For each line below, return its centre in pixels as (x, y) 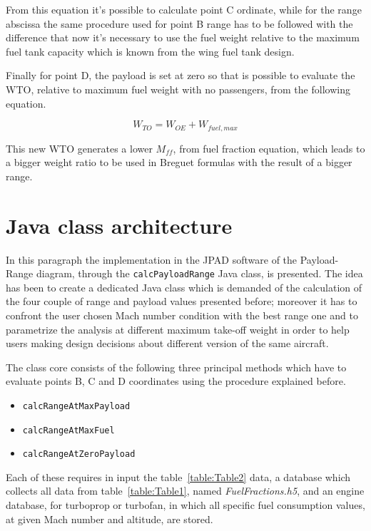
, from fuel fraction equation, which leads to (269, 148)
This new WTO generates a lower (79, 148)
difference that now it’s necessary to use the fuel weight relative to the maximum (183, 37)
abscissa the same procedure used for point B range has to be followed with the (179, 23)
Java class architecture (119, 225)
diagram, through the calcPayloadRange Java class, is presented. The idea (199, 273)
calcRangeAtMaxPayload (76, 406)
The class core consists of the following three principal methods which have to (176, 367)
